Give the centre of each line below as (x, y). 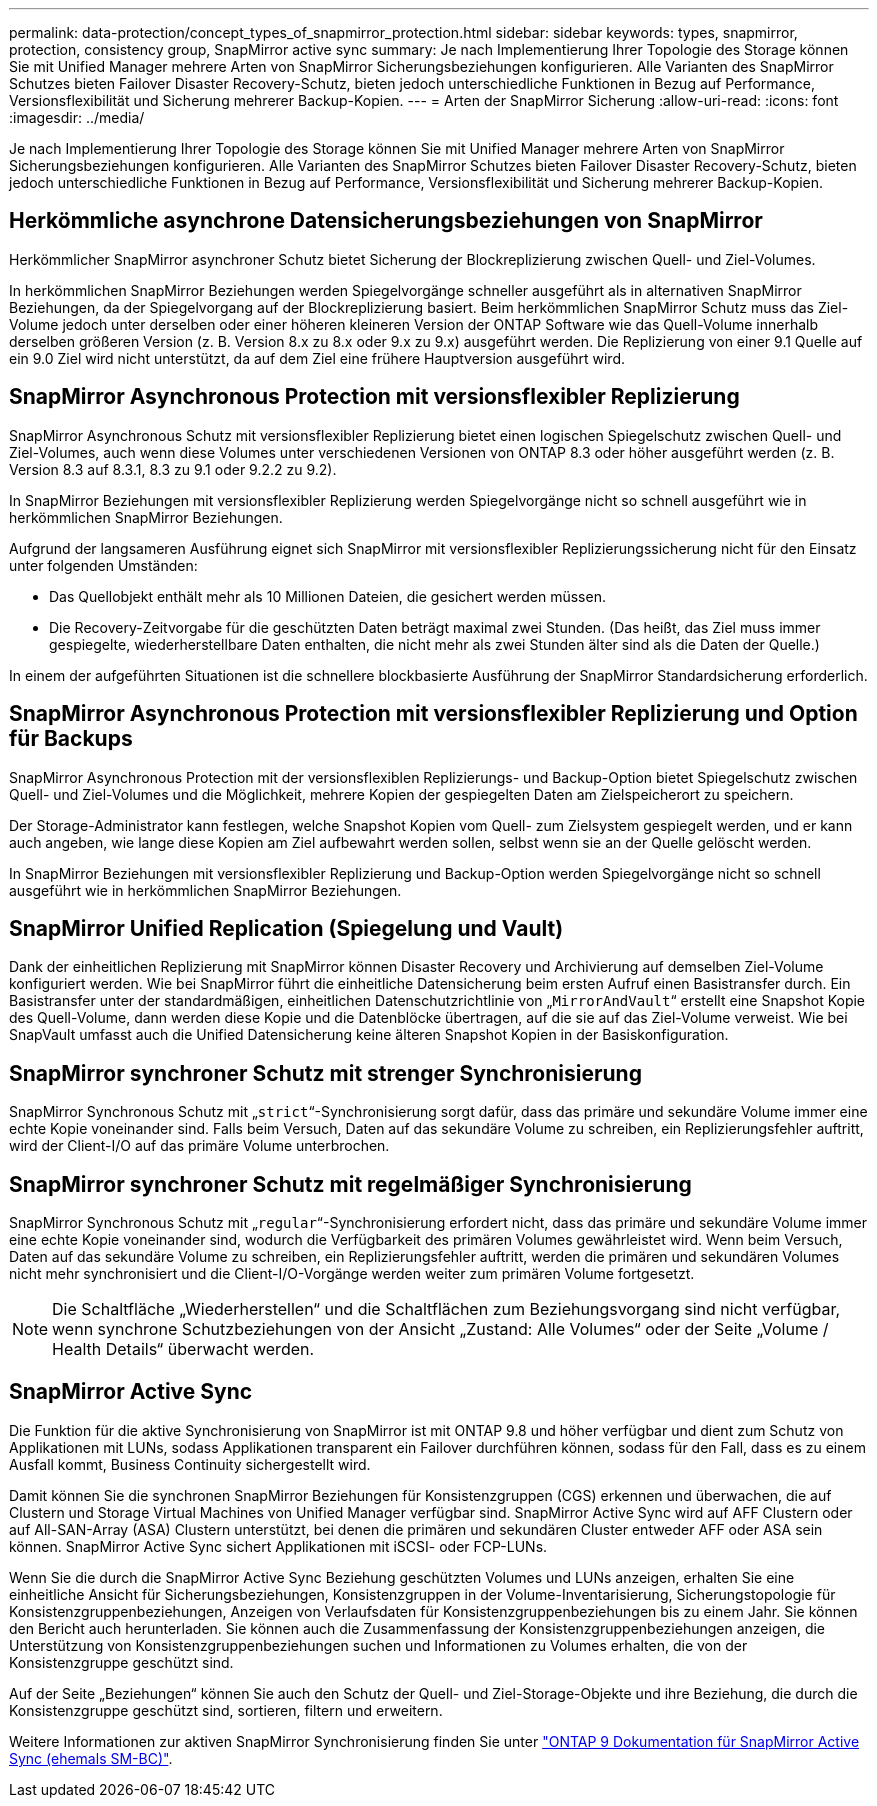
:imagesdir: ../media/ (77, 117)
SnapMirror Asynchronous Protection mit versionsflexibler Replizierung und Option (433, 714)
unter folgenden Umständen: (103, 565)
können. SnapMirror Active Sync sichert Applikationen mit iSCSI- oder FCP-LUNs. (278, 1546)
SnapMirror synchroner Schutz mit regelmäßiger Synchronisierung (350, 1184)
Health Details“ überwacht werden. (183, 1349)
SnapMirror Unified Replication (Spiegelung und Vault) (286, 928)
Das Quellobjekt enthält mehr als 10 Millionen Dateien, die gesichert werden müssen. (327, 596)
